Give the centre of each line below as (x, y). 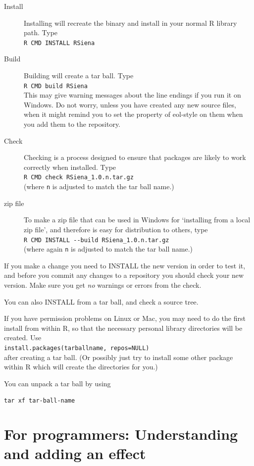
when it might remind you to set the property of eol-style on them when (133, 114)
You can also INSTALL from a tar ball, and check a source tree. (101, 301)
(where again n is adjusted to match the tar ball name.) (108, 249)
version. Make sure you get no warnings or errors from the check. (103, 285)
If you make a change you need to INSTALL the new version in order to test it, (125, 265)
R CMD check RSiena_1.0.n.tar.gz (79, 178)
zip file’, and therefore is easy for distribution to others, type (116, 229)
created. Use (23, 337)
